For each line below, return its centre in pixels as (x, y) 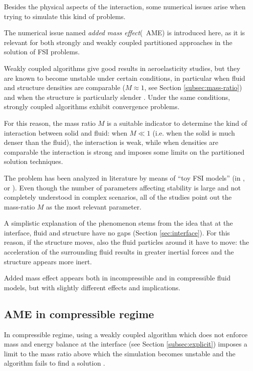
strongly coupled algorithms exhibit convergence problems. (92, 106)
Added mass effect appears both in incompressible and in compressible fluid (117, 278)
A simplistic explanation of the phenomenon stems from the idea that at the (118, 223)
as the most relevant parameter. (94, 206)
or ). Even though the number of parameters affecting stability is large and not (123, 187)
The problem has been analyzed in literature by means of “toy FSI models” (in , (125, 177)
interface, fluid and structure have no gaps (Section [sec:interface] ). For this (117, 232)
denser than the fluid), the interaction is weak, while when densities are (111, 142)
